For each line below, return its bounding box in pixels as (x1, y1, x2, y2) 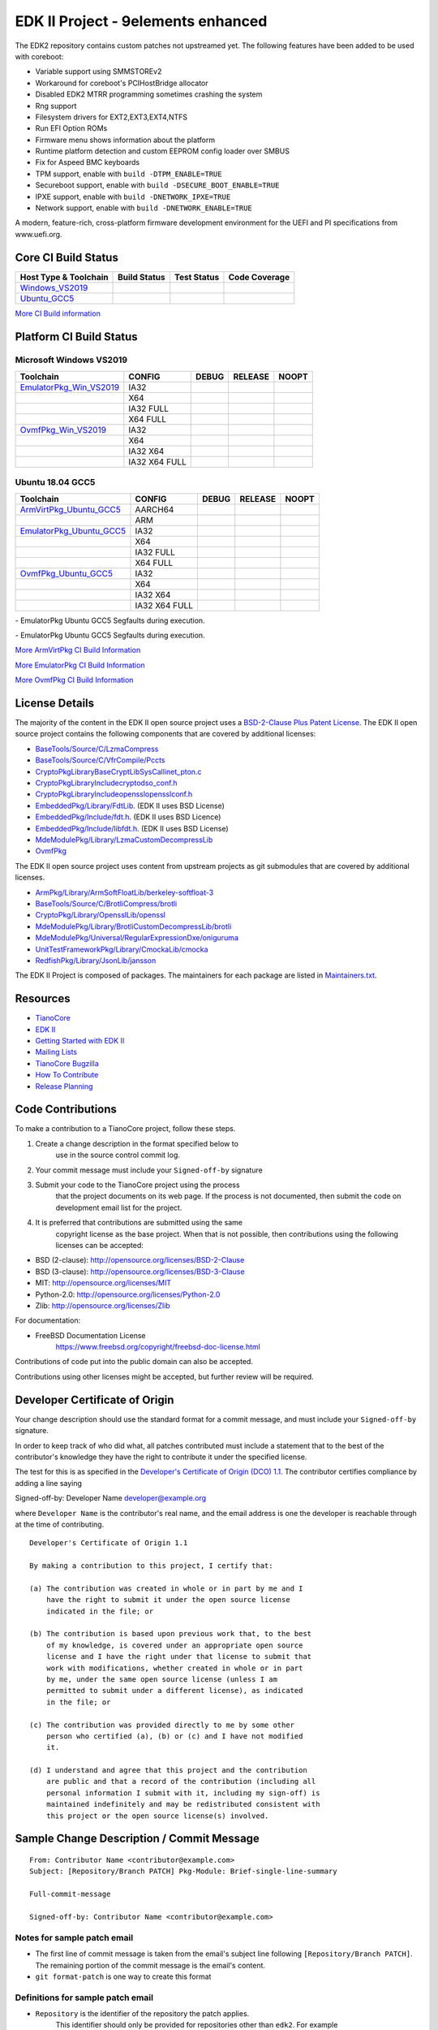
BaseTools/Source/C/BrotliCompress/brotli (35, 898, 178, 909)
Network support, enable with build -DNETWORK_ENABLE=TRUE (35, 203, 253, 213)
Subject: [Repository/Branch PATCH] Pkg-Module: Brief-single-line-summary (29, 1867, 337, 1876)
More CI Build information (15, 309, 101, 318)
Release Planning (35, 1081, 93, 1091)
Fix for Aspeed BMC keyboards (35, 158, 140, 167)
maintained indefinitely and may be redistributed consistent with (45, 1799, 320, 1809)
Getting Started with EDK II (35, 1035, 125, 1045)
